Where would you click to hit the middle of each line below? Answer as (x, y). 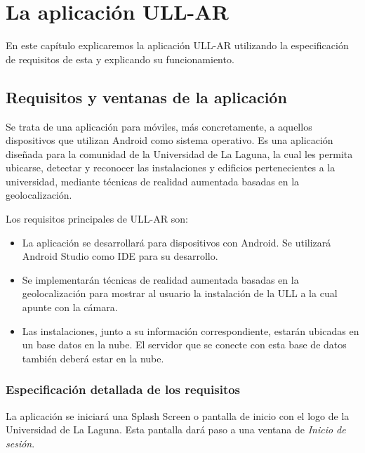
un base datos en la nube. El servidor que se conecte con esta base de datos (184, 344)
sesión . (20, 443)
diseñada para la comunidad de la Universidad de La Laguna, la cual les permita (179, 153)
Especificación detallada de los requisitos (123, 389)
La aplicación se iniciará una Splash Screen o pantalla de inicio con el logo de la (178, 415)
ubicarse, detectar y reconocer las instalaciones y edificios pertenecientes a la (171, 168)
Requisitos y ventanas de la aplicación (146, 97)
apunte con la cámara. (70, 307)
